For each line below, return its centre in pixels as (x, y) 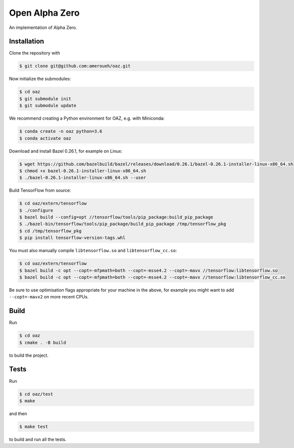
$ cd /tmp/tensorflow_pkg (50, 231)
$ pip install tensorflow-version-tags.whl (73, 238)
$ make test (34, 426)
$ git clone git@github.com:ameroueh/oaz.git (75, 66)
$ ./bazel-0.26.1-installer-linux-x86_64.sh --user (83, 178)
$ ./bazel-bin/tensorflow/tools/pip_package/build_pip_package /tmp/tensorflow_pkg (123, 224)
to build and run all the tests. (38, 439)
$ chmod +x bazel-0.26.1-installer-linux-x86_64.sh (83, 171)
